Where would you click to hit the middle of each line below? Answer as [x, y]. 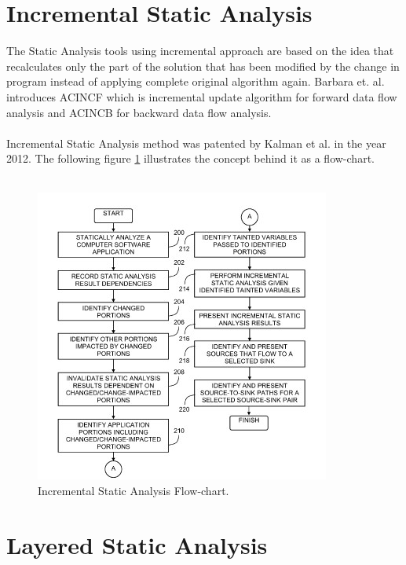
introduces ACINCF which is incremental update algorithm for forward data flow [202, 96]
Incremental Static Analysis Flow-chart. [134, 491]
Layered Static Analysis [137, 544]
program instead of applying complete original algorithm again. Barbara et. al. [196, 81]
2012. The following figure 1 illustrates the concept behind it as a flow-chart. [190, 158]
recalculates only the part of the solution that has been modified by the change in [203, 66]
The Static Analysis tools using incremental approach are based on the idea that [200, 51]
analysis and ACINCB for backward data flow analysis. [139, 112]
